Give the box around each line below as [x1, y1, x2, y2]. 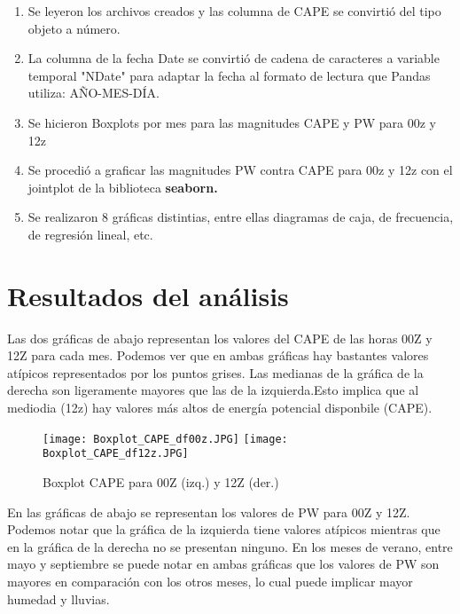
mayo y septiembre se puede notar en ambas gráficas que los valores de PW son [7, 555, 440, 573]
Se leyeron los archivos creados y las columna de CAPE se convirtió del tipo [27, 2, 441, 20]
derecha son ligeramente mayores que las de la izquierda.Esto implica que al [7, 381, 419, 399]
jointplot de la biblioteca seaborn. [27, 177, 218, 196]
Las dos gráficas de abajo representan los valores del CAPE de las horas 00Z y [7, 328, 433, 347]
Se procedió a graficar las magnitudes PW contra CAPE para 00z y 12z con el [27, 161, 453, 179]
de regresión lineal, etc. [27, 224, 153, 243]
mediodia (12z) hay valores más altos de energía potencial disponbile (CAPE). [7, 398, 433, 417]
